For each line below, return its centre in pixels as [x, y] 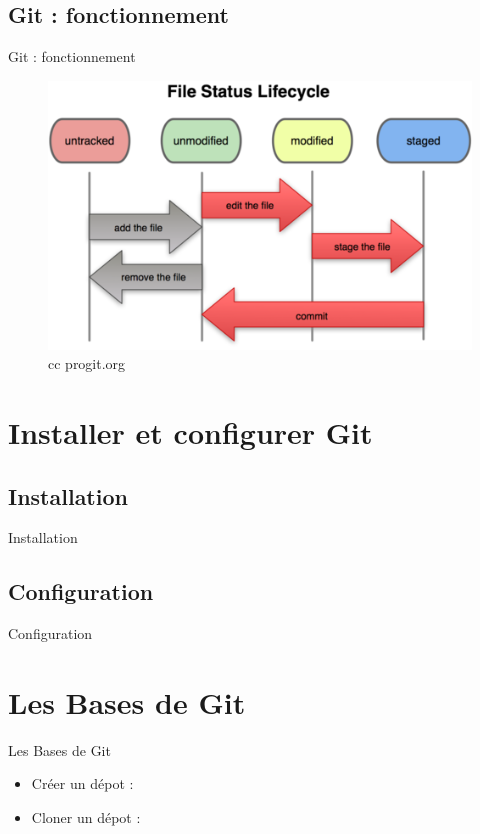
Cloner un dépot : [86, 817]
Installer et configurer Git [190, 431]
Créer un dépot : [82, 783]
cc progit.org [87, 363]
